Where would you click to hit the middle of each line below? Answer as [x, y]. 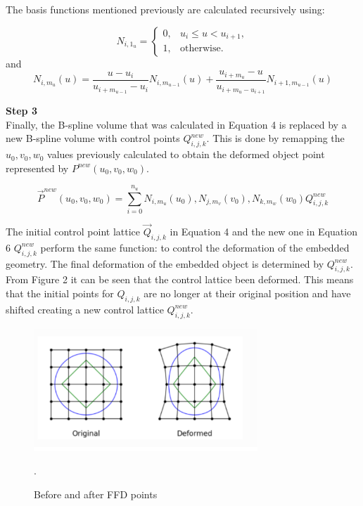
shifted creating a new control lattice [85, 309]
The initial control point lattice [73, 232]
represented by [37, 168]
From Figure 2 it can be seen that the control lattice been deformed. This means [180, 279]
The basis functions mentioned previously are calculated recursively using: [165, 9]
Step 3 [21, 111]
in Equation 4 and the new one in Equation [263, 232]
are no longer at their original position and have [247, 293]
